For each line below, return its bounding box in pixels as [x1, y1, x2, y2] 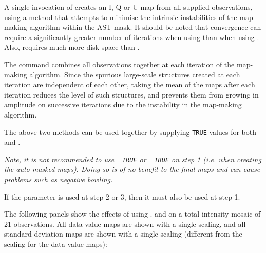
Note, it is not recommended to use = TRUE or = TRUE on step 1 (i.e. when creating [4, 153, 261, 164]
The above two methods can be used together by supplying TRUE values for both [4, 126, 257, 137]
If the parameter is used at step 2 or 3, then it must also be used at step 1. [4, 191, 240, 202]
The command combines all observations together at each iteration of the [4, 59, 235, 69]
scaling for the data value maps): [4, 239, 107, 249]
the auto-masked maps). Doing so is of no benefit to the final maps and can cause [4, 164, 260, 174]
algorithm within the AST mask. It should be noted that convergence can [29, 22, 261, 32]
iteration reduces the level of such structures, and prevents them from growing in [4, 89, 259, 100]
